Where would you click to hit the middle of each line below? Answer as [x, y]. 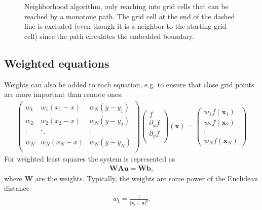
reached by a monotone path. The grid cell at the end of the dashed [130, 16]
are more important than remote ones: [64, 94]
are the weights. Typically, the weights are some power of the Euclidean [146, 178]
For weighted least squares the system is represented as [90, 159]
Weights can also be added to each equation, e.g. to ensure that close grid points [129, 84]
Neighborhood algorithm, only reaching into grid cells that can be [126, 6]
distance [17, 188]
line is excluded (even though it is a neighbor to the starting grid [125, 26]
